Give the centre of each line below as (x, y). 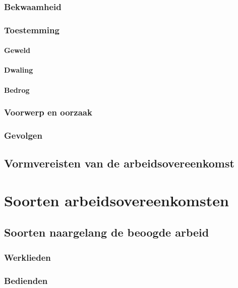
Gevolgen (23, 135)
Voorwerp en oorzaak (48, 112)
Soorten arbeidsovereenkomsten (116, 200)
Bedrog (17, 90)
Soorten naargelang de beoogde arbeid (107, 232)
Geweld (17, 50)
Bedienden (26, 280)
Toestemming (32, 30)
